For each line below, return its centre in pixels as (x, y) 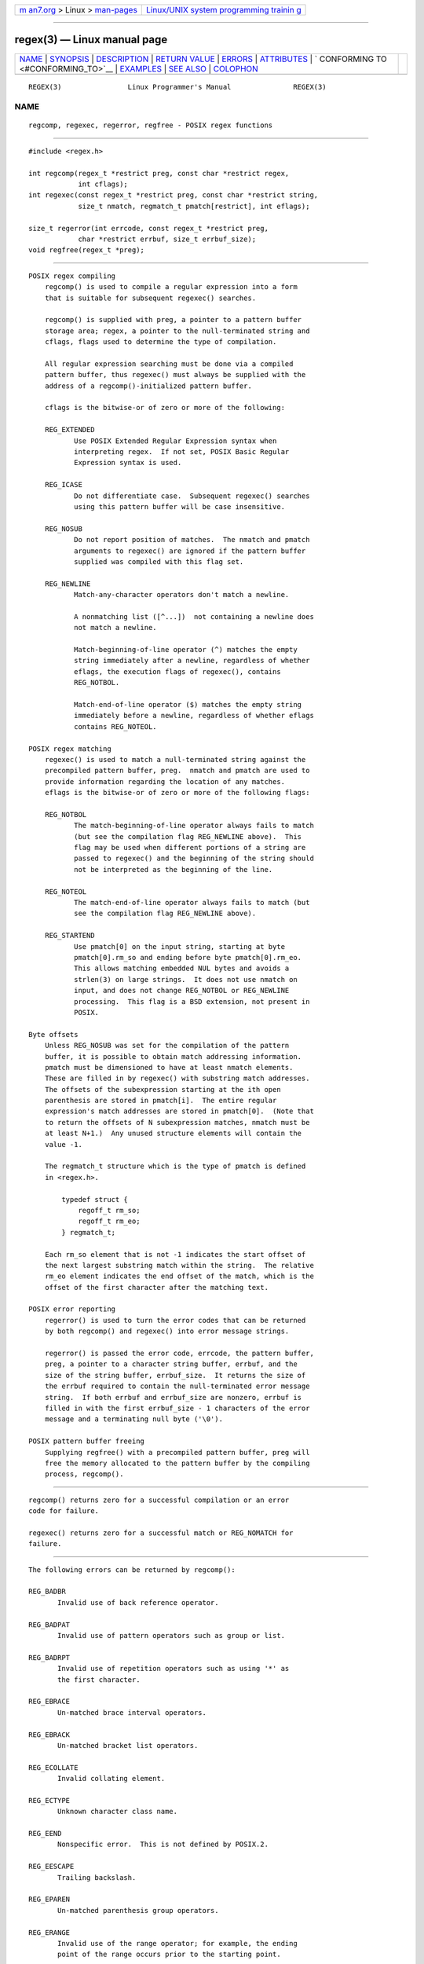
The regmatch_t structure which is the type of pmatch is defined (175, 1166)
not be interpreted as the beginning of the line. (173, 869)
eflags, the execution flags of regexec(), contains (177, 671)
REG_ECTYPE (49, 1800)
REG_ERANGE (49, 1932)
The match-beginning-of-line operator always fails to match (194, 826)
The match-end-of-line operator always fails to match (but (192, 903)
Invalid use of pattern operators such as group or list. (172, 1636)
